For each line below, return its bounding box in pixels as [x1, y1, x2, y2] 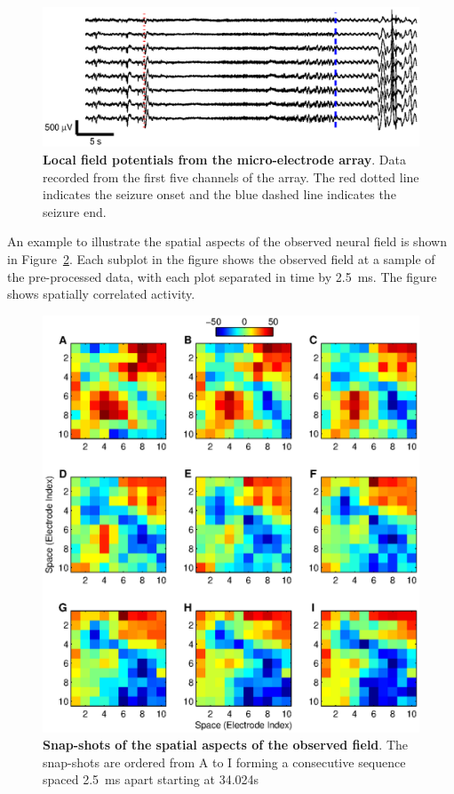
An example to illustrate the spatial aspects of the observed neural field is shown [7, 232, 447, 251]
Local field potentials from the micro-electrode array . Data [43, 149, 406, 168]
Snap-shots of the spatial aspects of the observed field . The [43, 735, 408, 754]
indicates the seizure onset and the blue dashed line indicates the [43, 185, 396, 204]
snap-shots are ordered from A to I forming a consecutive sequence [43, 752, 406, 771]
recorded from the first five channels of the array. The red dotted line [43, 167, 419, 186]
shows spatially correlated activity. [7, 285, 195, 303]
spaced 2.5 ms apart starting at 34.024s [43, 770, 259, 789]
